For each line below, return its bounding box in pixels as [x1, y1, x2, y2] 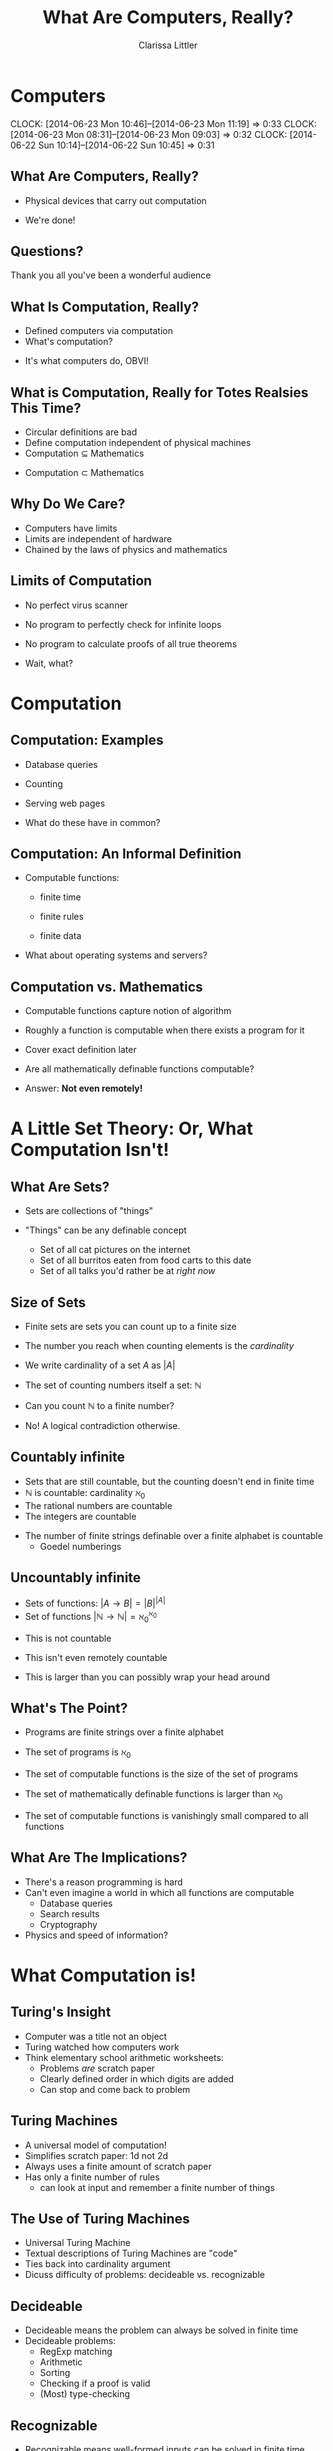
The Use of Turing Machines [10, 2210, 190, 2227]
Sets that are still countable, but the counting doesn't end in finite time [24, 1475, 315, 1487]
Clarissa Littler [138, 39, 198, 51]
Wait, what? [24, 657, 74, 669]
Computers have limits [24, 522, 118, 534]
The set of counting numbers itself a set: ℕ [24, 1379, 202, 1391]
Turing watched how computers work [24, 2041, 180, 2053]
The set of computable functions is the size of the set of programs [24, 1768, 299, 1780]
